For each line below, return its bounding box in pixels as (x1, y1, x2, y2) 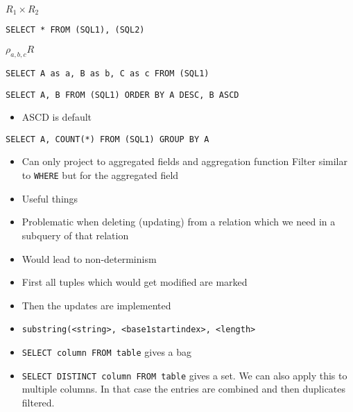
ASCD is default (21, 110, 92, 124)
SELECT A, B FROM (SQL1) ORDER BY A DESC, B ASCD (6, 89, 239, 100)
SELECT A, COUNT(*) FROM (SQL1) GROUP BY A (6, 134, 209, 144)
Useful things (21, 191, 78, 205)
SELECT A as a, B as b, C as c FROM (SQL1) (6, 68, 209, 78)
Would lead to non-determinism (21, 251, 157, 266)
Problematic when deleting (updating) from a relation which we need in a (21, 214, 336, 229)
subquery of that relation (21, 228, 129, 242)
